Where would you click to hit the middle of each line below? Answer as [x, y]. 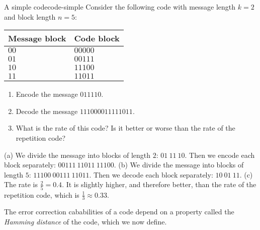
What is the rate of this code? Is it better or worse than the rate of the [125, 128]
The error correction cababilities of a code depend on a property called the [119, 212]
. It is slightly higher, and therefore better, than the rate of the [159, 184]
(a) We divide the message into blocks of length [77, 155]
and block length [30, 16]
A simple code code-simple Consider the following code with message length [120, 7]
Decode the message [47, 111]
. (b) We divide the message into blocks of [179, 165]
